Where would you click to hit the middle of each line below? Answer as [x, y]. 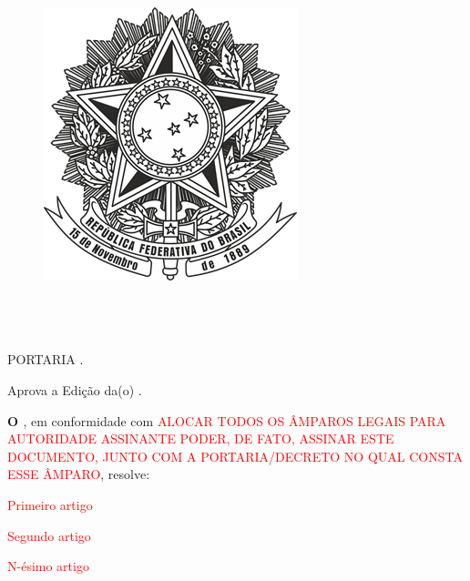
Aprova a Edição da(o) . [75, 389]
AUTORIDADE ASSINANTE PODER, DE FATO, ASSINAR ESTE [201, 438]
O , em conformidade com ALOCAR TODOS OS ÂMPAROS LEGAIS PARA [227, 420]
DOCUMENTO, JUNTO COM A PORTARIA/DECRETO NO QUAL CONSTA [235, 456]
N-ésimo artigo [48, 566]
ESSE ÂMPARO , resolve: [79, 474]
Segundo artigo [49, 535]
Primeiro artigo [50, 504]
